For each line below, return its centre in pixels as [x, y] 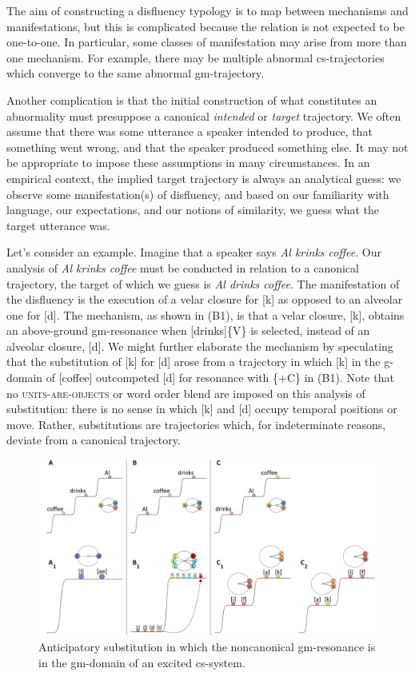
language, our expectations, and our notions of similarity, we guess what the [193, 210]
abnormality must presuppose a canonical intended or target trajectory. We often [204, 115]
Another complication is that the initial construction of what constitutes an [192, 99]
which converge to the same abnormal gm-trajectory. [136, 73]
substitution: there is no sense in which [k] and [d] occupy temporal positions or [202, 409]
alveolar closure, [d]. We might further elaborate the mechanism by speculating [200, 346]
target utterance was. [58, 225]
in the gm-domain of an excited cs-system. [142, 662]
